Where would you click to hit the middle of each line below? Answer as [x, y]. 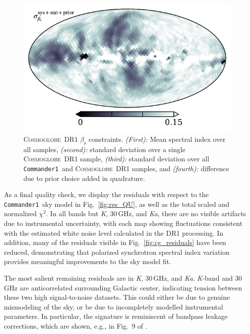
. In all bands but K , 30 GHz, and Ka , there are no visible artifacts [146, 213]
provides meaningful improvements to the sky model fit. [88, 261]
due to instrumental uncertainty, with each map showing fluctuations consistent [123, 223]
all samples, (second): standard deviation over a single [104, 149]
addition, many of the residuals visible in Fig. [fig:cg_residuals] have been [115, 242]
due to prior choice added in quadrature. [84, 178]
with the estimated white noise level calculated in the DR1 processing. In [114, 233]
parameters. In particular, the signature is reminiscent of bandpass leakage [116, 316]
